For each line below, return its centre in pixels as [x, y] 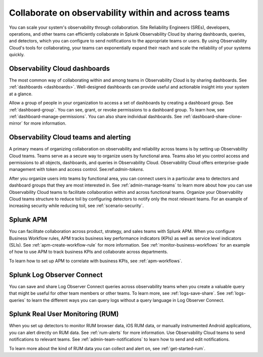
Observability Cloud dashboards [59, 68]
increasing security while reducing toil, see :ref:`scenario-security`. [76, 206]
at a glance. [21, 94]
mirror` [16, 123]
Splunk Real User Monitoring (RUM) [64, 314]
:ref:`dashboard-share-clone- [213, 116]
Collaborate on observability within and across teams [119, 13]
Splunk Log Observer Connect [56, 275]
